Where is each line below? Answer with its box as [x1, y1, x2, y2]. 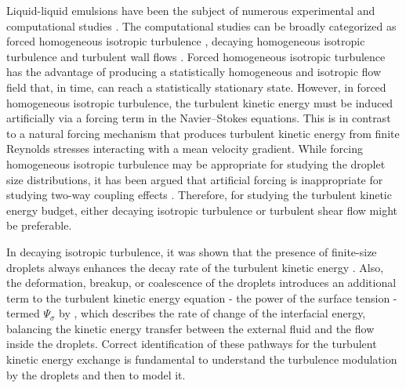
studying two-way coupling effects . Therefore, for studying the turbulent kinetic [6, 187, 392, 203]
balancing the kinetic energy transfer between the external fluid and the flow [6, 320, 375, 336]
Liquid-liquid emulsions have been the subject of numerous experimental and [6, 2, 375, 18]
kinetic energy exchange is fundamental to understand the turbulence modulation [6, 351, 397, 368]
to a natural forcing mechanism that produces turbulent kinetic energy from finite [6, 125, 400, 141]
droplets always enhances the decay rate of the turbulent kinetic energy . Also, [6, 259, 384, 275]
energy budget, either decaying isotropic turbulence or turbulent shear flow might [6, 201, 398, 218]
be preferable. [6, 217, 72, 234]
